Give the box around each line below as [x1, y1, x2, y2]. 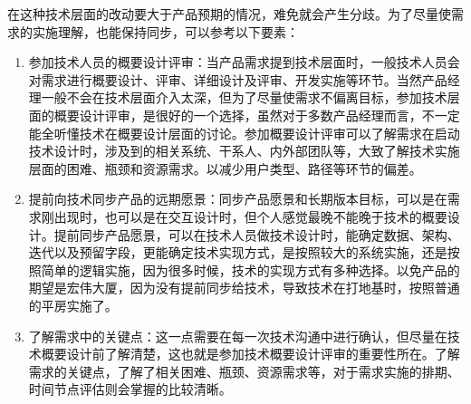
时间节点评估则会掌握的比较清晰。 [28, 380, 232, 399]
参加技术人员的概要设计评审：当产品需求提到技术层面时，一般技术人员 [28, 53, 447, 72]
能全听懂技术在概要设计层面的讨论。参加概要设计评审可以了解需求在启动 [28, 123, 460, 142]
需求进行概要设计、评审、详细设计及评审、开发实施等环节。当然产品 [41, 70, 447, 89]
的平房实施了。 [28, 295, 118, 314]
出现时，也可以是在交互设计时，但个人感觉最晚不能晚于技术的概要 [53, 207, 447, 226]
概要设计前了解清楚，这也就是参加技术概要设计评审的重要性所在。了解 [41, 344, 460, 363]
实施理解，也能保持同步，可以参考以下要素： [32, 22, 299, 41]
